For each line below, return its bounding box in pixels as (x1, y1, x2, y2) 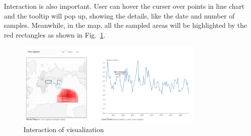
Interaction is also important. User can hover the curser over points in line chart (4, 1, 245, 11)
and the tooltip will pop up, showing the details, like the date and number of (4, 10, 235, 20)
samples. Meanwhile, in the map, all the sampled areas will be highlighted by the (4, 20, 247, 30)
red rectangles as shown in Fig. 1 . (4, 29, 106, 39)
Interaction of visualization (23, 124, 104, 135)
